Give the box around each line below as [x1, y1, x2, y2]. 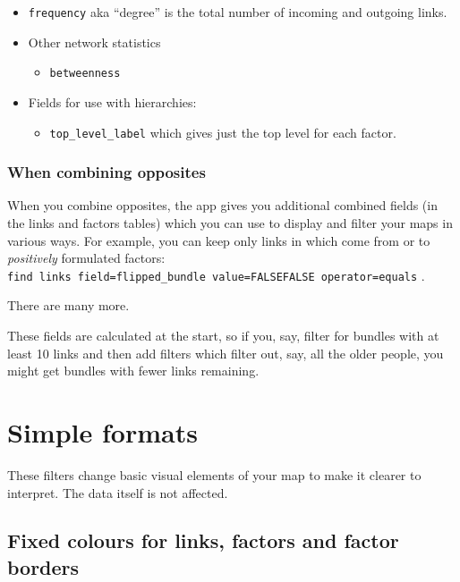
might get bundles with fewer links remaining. [7, 361, 260, 380]
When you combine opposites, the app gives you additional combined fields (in [7, 196, 438, 215]
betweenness [49, 67, 121, 80]
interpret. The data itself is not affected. [7, 483, 228, 502]
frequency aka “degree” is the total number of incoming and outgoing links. [28, 3, 447, 21]
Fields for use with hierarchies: [28, 92, 197, 111]
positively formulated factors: [7, 249, 166, 267]
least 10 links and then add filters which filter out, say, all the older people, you [7, 343, 444, 362]
